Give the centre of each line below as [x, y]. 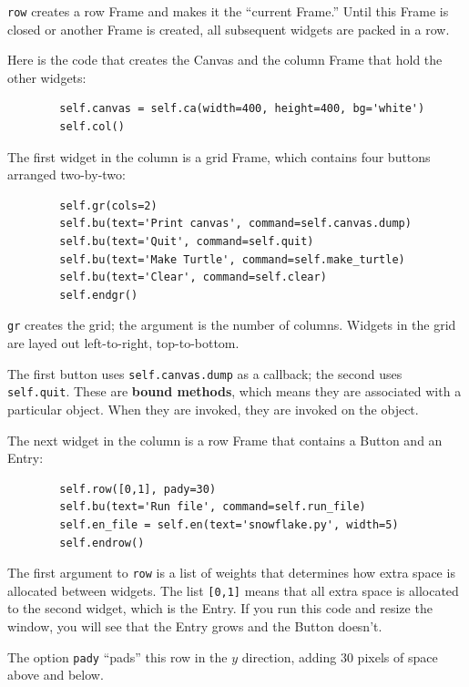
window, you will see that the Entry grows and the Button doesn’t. [195, 626]
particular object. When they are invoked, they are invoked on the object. [213, 409]
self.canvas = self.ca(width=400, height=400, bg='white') [242, 109]
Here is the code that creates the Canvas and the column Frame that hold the [225, 60]
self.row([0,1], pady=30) [138, 489]
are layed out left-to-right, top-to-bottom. [123, 343]
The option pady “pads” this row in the [117, 656]
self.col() [92, 127]
